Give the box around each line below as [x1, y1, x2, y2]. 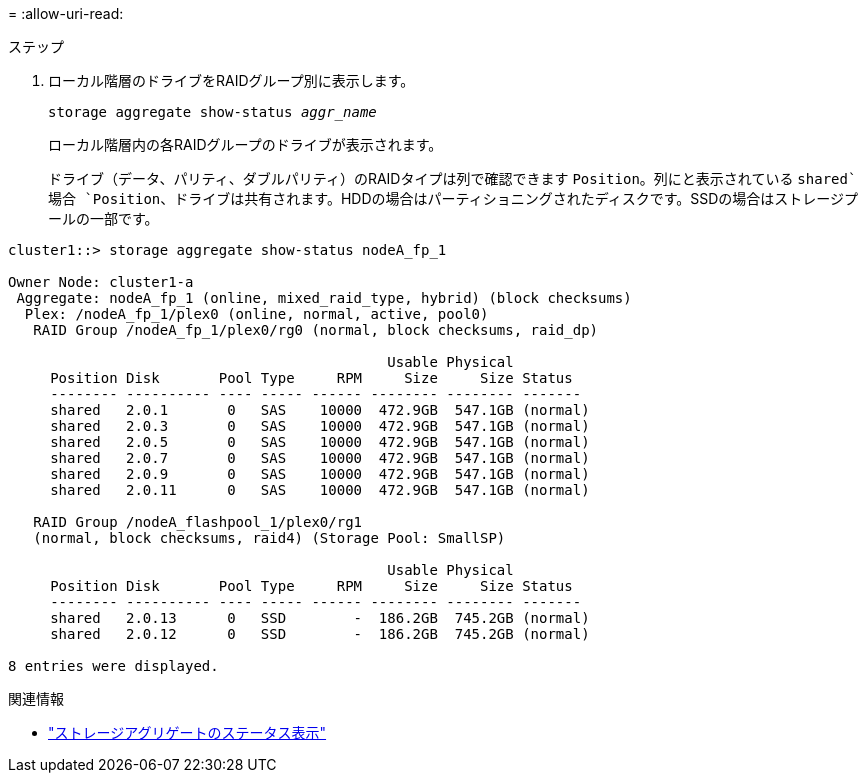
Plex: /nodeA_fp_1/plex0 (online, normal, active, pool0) [24, 306, 489, 322]
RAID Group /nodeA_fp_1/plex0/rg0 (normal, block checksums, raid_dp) [33, 322, 599, 338]
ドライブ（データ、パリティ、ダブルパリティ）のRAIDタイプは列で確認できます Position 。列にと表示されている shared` [48, 170, 857, 187]
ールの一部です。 [48, 210, 159, 227]
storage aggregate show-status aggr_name [48, 104, 377, 120]
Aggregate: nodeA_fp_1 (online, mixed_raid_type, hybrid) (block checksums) [16, 290, 632, 306]
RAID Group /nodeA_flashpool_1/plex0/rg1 [33, 514, 363, 530]
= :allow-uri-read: [8, 5, 124, 22]
